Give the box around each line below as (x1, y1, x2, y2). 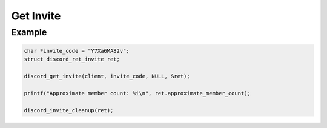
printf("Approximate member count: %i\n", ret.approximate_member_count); (24, 90, 251, 96)
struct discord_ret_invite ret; (24, 56, 121, 63)
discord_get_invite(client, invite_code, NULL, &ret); (24, 73, 190, 79)
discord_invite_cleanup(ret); (24, 107, 114, 113)
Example (11, 27, 47, 38)
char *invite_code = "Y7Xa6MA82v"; (24, 47, 130, 54)
